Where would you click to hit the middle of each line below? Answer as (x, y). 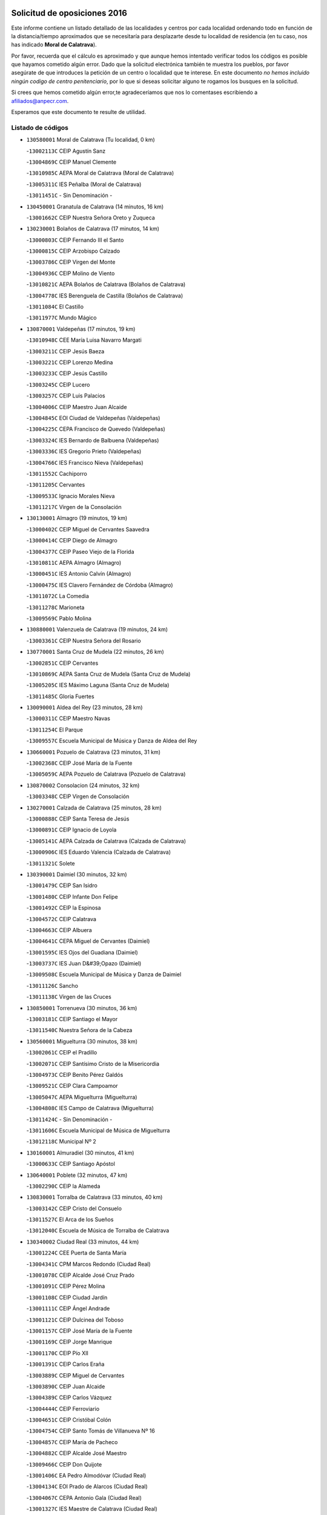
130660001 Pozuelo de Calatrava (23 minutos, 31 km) (93, 752)
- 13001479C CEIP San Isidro (62, 885)
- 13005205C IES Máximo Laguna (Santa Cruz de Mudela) (98, 685)
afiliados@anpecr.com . (40, 101)
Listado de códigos (40, 127)
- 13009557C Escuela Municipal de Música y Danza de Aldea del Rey (112, 741)
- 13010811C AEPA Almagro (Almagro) (74, 563)
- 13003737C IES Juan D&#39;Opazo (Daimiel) (84, 964)
